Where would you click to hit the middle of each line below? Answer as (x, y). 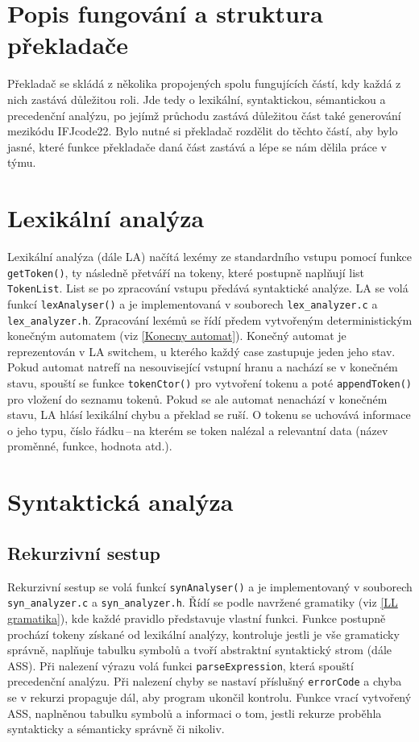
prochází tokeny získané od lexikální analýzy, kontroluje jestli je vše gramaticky (203, 634)
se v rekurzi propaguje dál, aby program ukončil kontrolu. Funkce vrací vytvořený (209, 697)
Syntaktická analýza (120, 502)
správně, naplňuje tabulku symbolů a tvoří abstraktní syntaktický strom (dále (199, 650)
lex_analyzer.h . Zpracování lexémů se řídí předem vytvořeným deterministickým (210, 319)
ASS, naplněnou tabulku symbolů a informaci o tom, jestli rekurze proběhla (195, 713)
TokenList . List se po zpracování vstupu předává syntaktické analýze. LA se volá (208, 288)
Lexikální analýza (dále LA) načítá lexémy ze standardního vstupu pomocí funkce (209, 256)
